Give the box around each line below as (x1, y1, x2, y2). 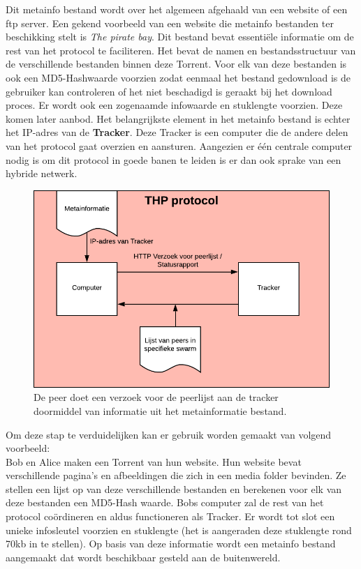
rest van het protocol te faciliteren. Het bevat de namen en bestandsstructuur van (6, 43, 356, 57)
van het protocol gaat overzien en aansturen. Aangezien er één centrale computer (6, 138, 353, 153)
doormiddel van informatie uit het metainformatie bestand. (34, 403, 287, 418)
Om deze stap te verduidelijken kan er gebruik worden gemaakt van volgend (6, 427, 332, 441)
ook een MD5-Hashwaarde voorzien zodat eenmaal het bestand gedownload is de (6, 70, 351, 84)
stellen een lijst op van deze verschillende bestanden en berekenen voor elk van (6, 481, 342, 496)
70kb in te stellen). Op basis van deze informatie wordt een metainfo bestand (6, 536, 336, 551)
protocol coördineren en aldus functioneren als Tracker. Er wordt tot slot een (6, 509, 335, 524)
